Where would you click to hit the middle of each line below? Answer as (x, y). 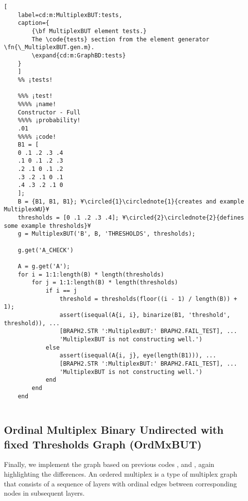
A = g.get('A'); (44, 266)
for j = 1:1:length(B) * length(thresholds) (105, 283)
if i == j (61, 290)
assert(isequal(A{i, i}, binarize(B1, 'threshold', (145, 315)
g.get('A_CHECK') (46, 250)
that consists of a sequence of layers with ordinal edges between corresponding (120, 483)
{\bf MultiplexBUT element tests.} (89, 31)
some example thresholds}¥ (47, 226)
